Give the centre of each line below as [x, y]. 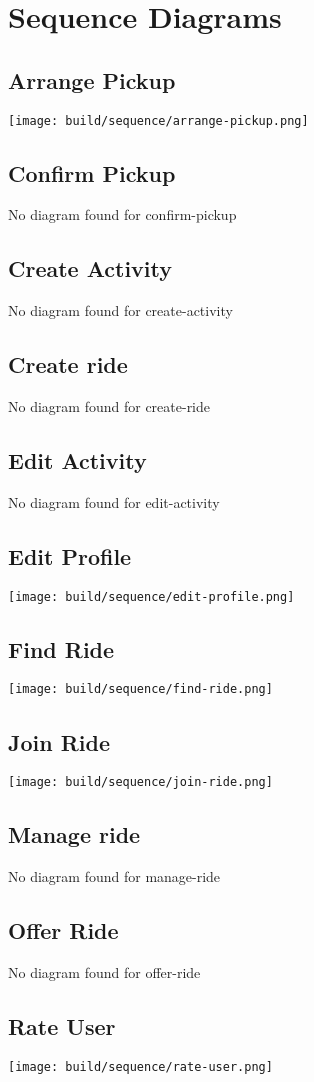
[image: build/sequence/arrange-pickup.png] [158, 120]
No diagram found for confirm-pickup [122, 214]
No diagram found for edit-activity [114, 501]
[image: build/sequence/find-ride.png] [140, 689]
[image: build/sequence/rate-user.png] [140, 1066]
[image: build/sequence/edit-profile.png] [151, 596]
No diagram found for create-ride [109, 406]
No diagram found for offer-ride [104, 972]
